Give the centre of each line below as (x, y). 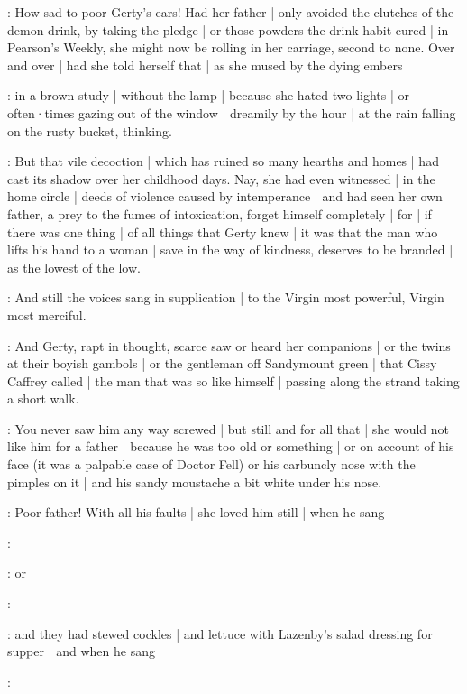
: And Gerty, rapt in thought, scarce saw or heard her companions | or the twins (229, 345)
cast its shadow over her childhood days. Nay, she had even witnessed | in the (221, 178)
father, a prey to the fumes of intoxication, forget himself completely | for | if (220, 213)
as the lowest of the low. (74, 267)
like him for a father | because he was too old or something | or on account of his (231, 446)
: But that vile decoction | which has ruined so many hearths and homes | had (223, 161)
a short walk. (43, 398)
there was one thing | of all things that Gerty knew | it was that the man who (223, 231)
